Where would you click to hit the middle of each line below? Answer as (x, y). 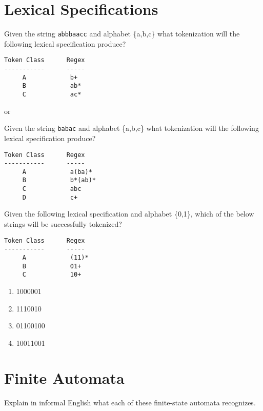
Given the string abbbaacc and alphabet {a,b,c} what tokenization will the (122, 34)
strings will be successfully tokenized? (63, 224)
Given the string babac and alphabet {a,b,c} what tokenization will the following (131, 128)
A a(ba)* (57, 172)
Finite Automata (64, 378)
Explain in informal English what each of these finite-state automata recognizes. (130, 403)
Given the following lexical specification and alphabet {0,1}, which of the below (129, 214)
